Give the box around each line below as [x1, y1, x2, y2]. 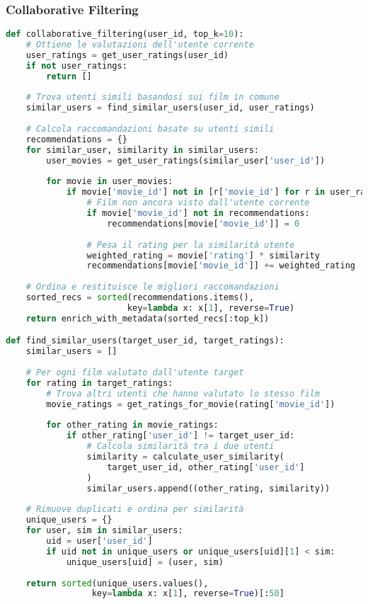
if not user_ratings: [25, 60, 127, 71]
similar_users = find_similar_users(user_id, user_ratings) [25, 103, 315, 113]
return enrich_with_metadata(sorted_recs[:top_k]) [25, 313, 270, 324]
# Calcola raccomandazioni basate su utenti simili [25, 124, 275, 135]
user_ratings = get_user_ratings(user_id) [25, 50, 229, 60]
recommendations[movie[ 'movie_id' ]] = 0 [107, 218, 300, 229]
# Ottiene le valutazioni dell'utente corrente [25, 40, 254, 50]
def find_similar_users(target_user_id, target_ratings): [6, 336, 284, 346]
